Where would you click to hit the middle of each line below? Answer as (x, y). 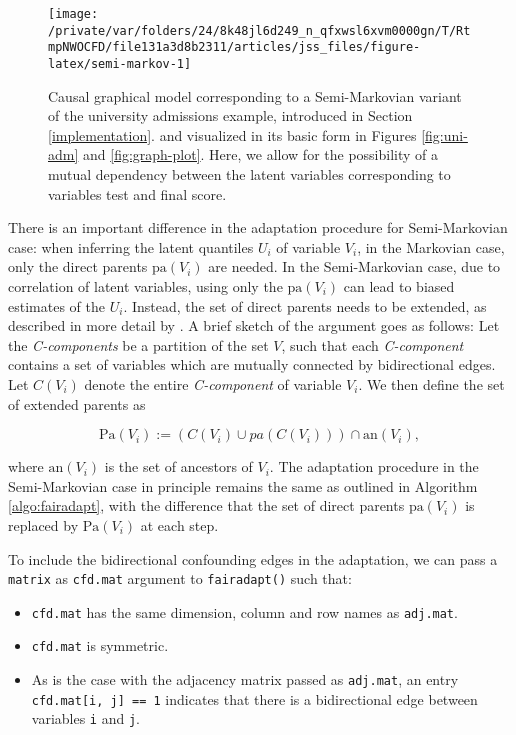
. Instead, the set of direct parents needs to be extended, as (305, 305)
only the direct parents (78, 266)
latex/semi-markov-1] (120, 63)
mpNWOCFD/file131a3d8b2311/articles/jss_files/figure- (234, 47)
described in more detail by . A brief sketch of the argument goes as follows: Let (254, 325)
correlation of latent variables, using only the (145, 285)
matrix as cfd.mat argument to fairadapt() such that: (180, 578)
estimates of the (56, 305)
